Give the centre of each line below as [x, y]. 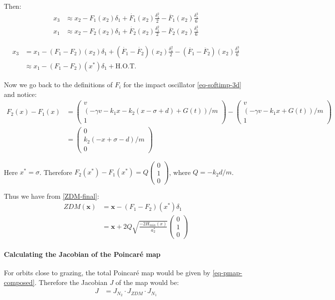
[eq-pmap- [227, 273]
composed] [19, 282]
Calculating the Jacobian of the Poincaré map [82, 254]
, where [180, 172]
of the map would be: [147, 282]
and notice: [20, 94]
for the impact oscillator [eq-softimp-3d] [182, 84]
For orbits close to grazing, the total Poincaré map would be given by [107, 273]
